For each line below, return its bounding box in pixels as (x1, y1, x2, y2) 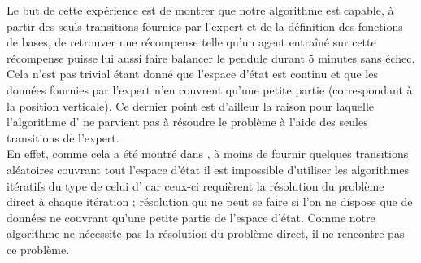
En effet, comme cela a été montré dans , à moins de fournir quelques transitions (7, 145, 409, 162)
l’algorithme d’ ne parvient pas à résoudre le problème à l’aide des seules (7, 113, 368, 130)
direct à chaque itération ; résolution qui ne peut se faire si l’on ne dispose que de (7, 193, 413, 210)
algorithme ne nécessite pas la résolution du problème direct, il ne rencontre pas (7, 225, 405, 242)
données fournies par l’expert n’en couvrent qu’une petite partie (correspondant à (7, 81, 413, 98)
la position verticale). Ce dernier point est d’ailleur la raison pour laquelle (7, 97, 375, 114)
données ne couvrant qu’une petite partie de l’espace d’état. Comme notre (7, 208, 375, 226)
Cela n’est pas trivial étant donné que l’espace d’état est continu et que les (7, 65, 378, 82)
